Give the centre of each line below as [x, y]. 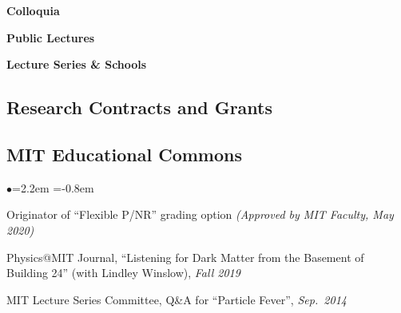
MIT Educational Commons [124, 154]
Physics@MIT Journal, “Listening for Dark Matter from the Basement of [185, 257]
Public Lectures [51, 37]
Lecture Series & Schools [77, 64]
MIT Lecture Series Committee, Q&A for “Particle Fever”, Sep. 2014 [177, 299]
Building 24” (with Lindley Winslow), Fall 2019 [123, 273]
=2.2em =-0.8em [53, 187]
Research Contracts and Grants [140, 107]
